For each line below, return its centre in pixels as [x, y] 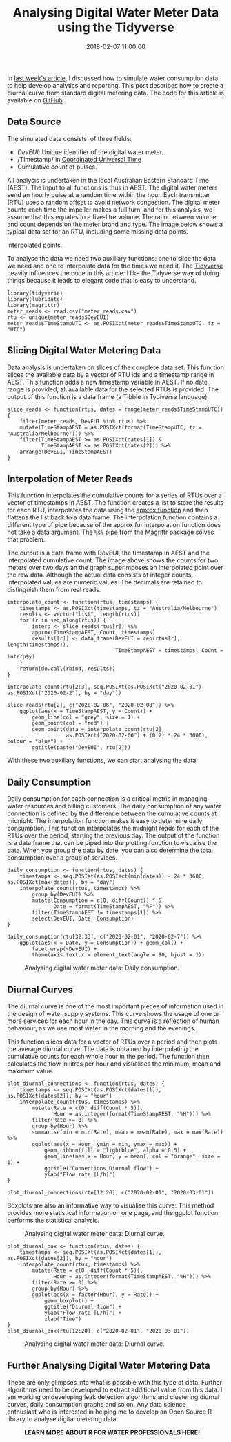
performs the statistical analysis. [53, 1220]
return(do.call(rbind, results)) [68, 669]
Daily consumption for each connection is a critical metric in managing [107, 799]
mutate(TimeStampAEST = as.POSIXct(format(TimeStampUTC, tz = [111, 427]
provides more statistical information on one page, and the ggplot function [113, 1213]
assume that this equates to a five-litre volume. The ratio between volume [112, 216]
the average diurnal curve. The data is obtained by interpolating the [103, 1049]
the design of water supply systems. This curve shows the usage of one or [113, 1014]
